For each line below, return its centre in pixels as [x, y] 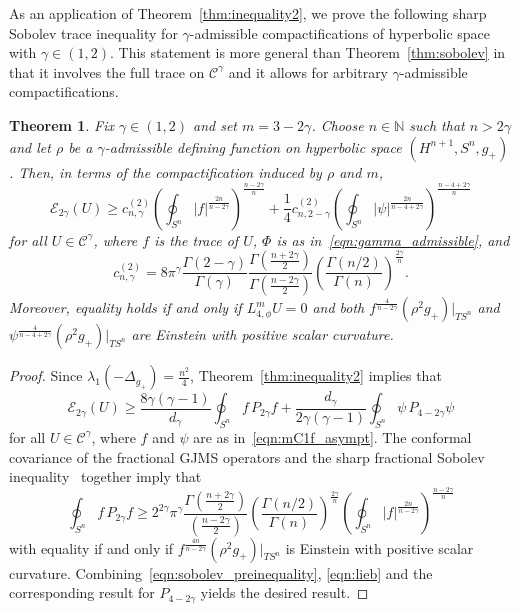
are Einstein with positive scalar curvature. [262, 334]
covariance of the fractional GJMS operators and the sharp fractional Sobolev [247, 456]
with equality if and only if [91, 547]
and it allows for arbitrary [308, 71]
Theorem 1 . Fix [61, 124]
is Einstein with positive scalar [379, 547]
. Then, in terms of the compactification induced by [165, 171]
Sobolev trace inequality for [93, 32]
